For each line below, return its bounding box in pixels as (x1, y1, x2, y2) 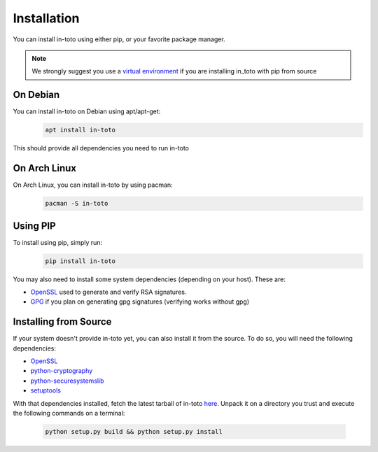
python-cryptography (30, 367, 93, 375)
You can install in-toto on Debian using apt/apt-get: (13, 107, 161, 115)
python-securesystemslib (30, 376, 104, 385)
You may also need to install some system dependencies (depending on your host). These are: (13, 275, 286, 283)
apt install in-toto (45, 126, 115, 134)
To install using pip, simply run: (13, 238, 103, 246)
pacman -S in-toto (45, 199, 108, 208)
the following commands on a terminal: (13, 409, 125, 417)
